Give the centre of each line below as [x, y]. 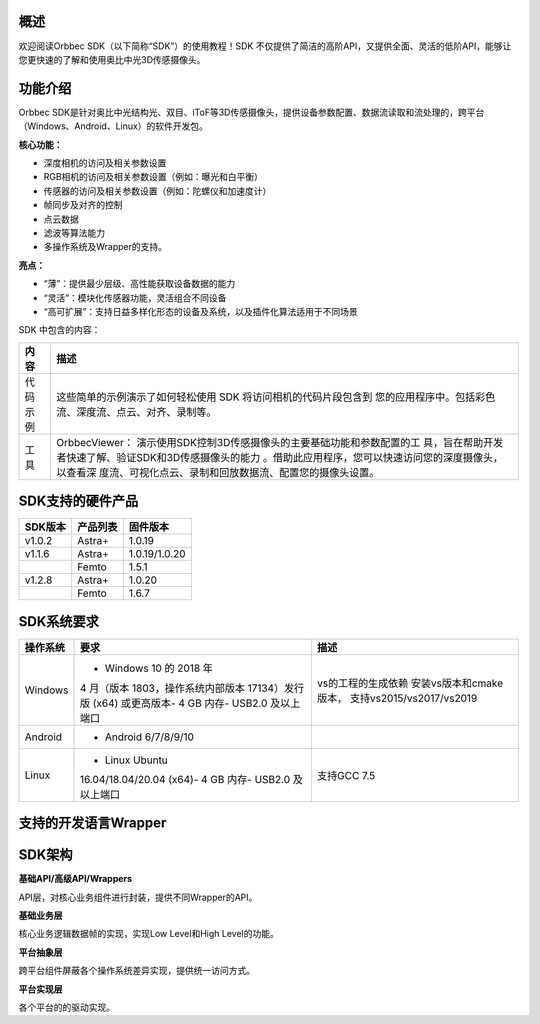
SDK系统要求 [59, 621]
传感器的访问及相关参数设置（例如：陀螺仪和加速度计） [157, 191]
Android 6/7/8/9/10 [149, 737]
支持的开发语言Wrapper [92, 823]
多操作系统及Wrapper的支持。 [105, 247]
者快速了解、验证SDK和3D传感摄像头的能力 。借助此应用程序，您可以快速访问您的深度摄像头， [280, 457]
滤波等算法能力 [74, 232]
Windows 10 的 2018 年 [159, 668]
